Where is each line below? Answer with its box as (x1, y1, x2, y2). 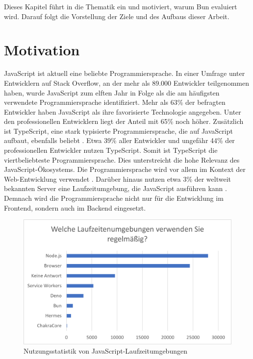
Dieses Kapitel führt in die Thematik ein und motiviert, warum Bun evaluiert (4, 1, 237, 11)
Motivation (4, 40, 80, 60)
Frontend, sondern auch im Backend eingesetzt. (4, 202, 146, 213)
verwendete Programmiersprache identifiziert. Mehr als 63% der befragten (4, 97, 226, 107)
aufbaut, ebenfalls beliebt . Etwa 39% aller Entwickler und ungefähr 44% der (4, 135, 235, 145)
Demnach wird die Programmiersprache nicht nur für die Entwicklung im (4, 193, 224, 203)
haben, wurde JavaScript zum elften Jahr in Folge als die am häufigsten (4, 87, 220, 97)
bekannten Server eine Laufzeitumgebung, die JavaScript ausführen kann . (4, 183, 227, 193)
